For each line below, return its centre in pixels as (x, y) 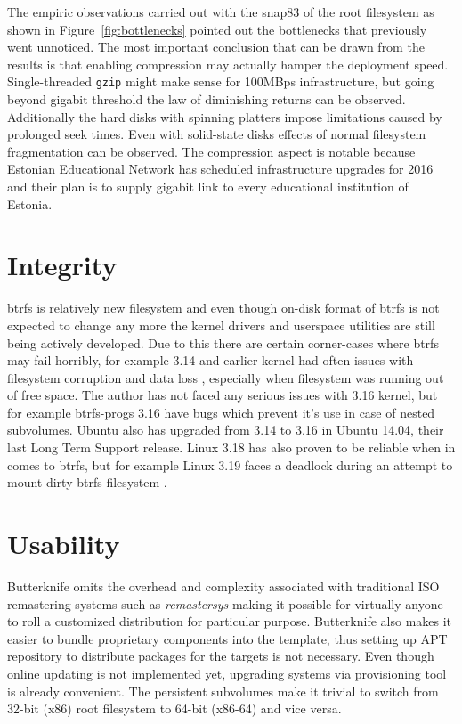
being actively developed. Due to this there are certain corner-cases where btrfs (223, 342)
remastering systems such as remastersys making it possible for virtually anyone (225, 603)
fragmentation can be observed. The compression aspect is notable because (211, 151)
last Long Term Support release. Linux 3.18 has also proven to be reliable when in (231, 447)
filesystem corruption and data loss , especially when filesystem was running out (226, 377)
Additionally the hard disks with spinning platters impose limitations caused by (225, 116)
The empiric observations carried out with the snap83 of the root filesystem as (221, 12)
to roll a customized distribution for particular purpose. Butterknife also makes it (230, 621)
